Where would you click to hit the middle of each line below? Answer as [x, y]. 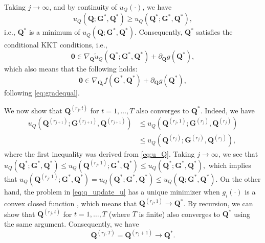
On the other [240, 178]
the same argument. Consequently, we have [72, 223]
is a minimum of [54, 32]
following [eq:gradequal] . [42, 92]
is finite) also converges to [180, 214]
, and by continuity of [83, 7]
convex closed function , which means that [71, 203]
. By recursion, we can [218, 203]
